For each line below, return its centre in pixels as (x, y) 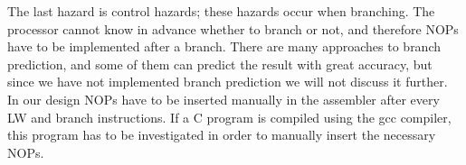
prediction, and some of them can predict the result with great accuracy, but (220, 64)
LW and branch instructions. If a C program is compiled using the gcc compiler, (229, 117)
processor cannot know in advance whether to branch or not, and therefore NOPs (233, 28)
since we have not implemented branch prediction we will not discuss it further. (228, 82)
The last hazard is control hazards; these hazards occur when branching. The (221, 11)
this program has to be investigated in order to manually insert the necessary (222, 135)
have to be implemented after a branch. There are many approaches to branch (224, 46)
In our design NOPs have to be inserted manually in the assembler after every (223, 99)
